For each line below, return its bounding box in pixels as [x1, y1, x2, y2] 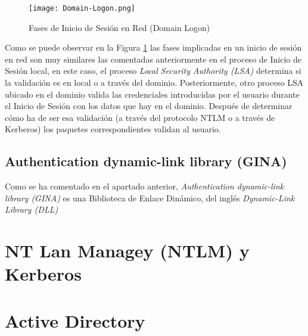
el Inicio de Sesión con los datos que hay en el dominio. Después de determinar [5, 99, 293, 112]
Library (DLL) [5, 203, 58, 216]
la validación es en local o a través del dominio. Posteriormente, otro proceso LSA [5, 76, 304, 89]
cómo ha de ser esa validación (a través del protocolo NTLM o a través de [5, 111, 275, 123]
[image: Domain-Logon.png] [29, 4, 135, 13]
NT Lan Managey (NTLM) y [5, 238, 250, 263]
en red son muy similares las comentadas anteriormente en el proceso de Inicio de [5, 52, 301, 65]
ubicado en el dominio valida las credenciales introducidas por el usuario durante [5, 88, 300, 100]
